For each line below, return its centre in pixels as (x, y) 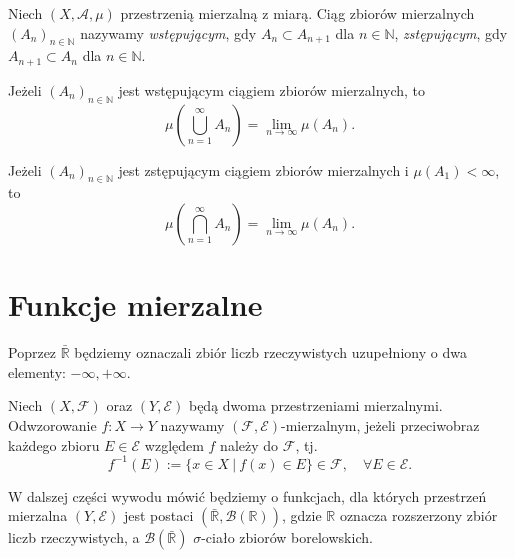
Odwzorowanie (52, 424)
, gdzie (301, 515)
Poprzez (32, 352)
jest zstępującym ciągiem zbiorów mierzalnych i (263, 169)
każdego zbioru (54, 444)
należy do (249, 444)
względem (174, 444)
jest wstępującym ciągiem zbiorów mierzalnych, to (272, 89)
